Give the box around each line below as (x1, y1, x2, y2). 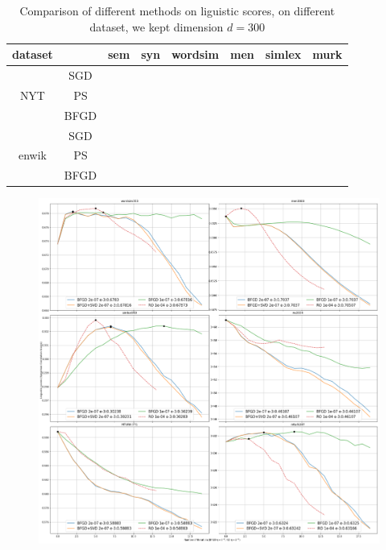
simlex (265, 46, 302, 63)
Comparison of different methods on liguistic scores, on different (19, 2, 335, 19)
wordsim (171, 46, 220, 63)
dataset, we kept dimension (89, 18, 224, 35)
